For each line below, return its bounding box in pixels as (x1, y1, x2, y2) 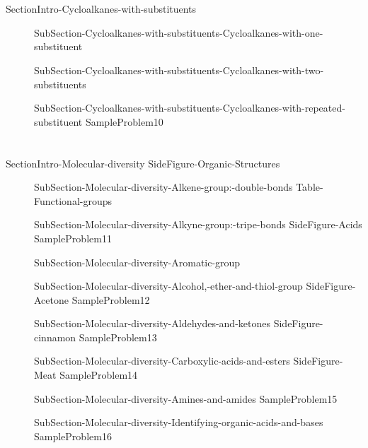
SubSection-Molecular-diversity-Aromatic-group (34, 254, 241, 269)
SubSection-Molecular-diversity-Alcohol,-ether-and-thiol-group (34, 278, 303, 293)
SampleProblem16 (34, 428, 112, 443)
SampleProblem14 (59, 367, 138, 382)
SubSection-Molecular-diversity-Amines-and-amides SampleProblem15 (34, 391, 338, 406)
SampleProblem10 (85, 114, 163, 129)
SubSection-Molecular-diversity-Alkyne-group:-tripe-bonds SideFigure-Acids (34, 217, 362, 232)
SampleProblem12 (71, 292, 150, 307)
